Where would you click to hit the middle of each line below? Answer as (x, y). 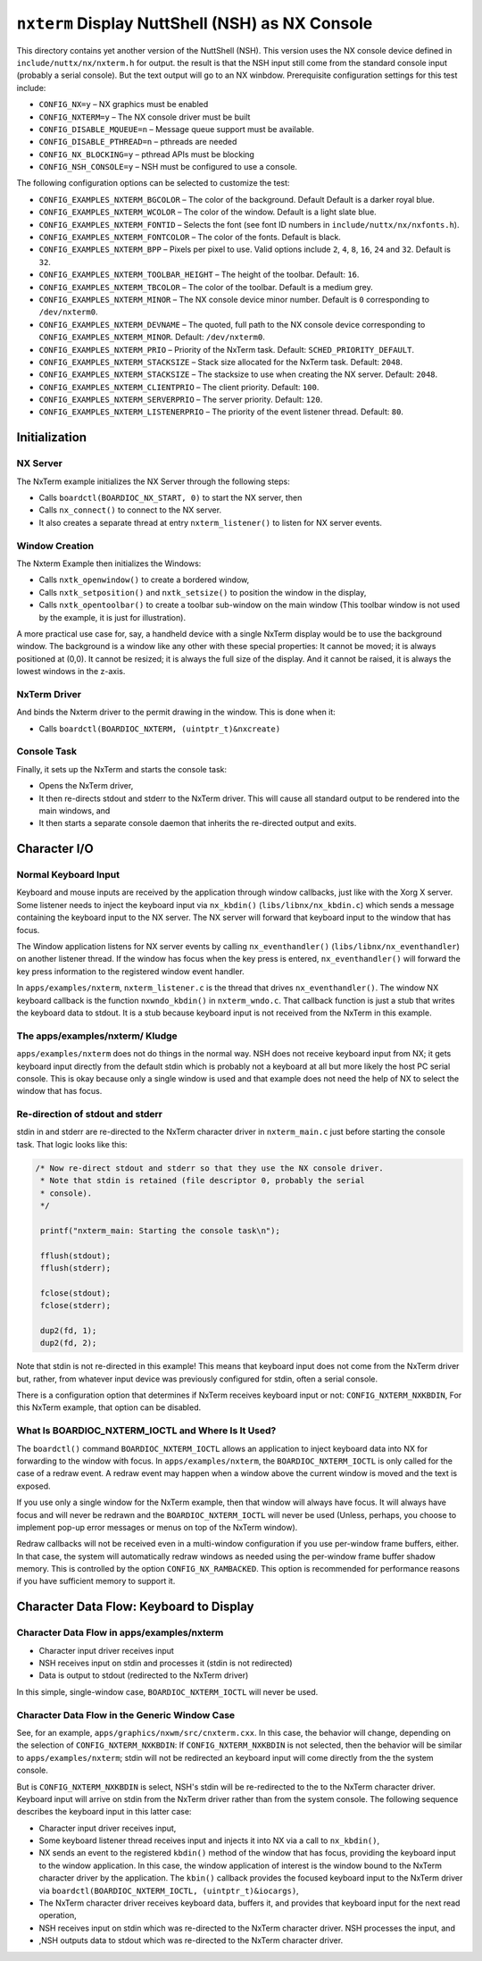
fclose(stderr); (76, 1306)
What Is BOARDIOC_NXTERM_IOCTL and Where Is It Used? (146, 1431)
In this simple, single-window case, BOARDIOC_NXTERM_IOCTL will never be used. (167, 1691)
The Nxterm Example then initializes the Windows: (109, 563)
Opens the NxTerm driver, (86, 786)
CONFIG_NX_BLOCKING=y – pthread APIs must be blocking (146, 154)
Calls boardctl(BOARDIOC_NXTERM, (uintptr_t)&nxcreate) (160, 729)
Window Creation (55, 546)
